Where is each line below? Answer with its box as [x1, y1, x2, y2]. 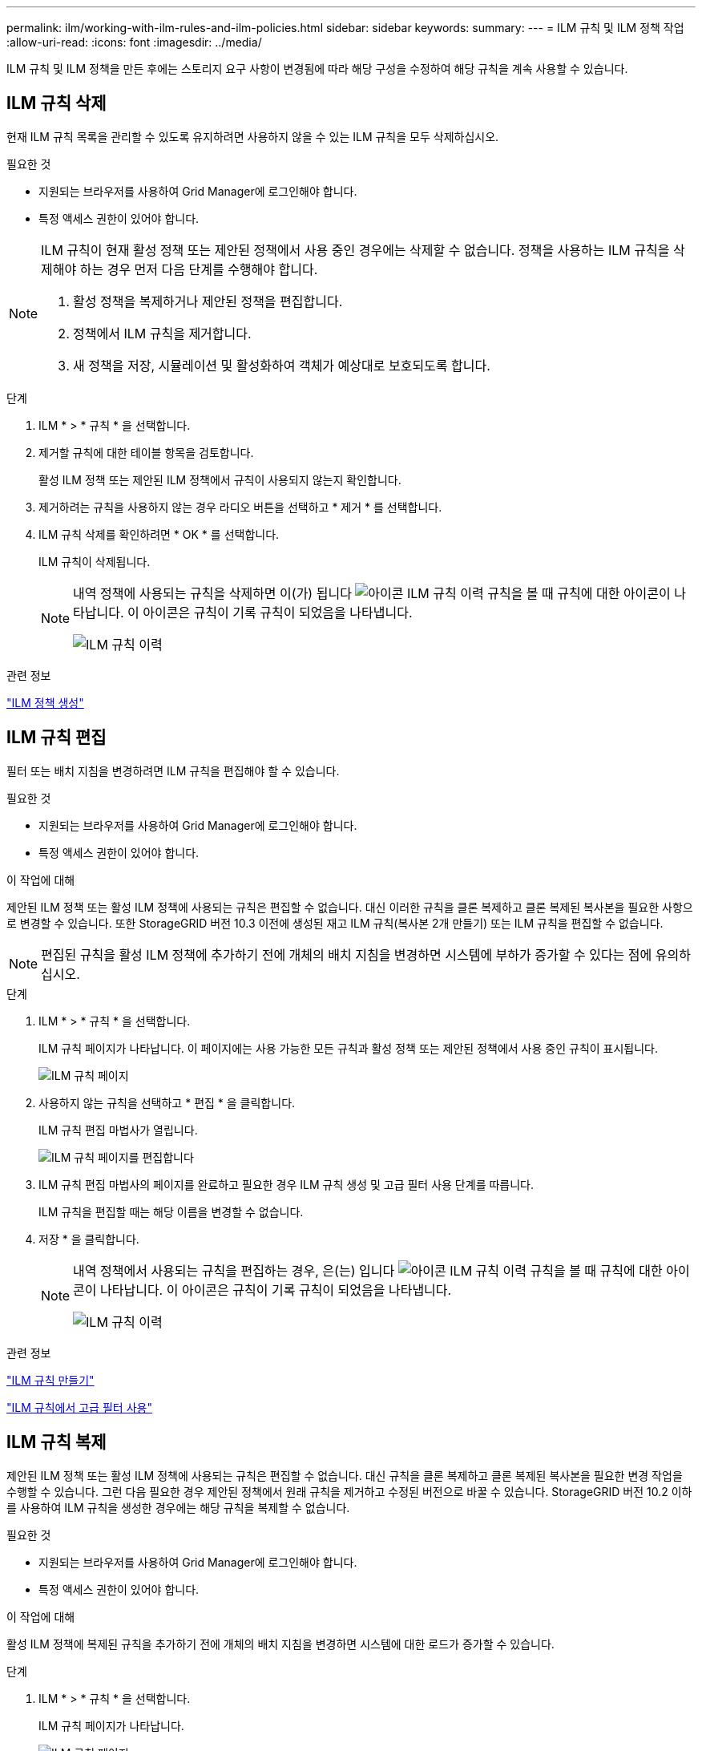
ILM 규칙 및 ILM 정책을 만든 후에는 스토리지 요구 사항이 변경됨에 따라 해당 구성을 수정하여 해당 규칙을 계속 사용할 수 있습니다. [6, 62, 628, 75]
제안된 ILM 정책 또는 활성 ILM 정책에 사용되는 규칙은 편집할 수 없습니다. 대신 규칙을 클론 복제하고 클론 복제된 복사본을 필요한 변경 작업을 [6, 1468, 683, 1482]
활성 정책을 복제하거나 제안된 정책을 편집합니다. [73, 293, 343, 309]
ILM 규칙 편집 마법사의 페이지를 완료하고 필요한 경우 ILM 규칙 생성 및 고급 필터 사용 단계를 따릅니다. [38, 1177, 534, 1191]
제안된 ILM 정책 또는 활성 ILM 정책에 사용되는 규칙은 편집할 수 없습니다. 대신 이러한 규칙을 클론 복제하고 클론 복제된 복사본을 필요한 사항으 [6, 900, 693, 914]
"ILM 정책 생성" [6, 695, 84, 710]
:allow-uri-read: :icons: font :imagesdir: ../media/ [6, 35, 262, 49]
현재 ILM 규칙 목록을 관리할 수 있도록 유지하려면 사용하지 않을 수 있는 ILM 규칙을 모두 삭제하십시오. [6, 129, 499, 144]
